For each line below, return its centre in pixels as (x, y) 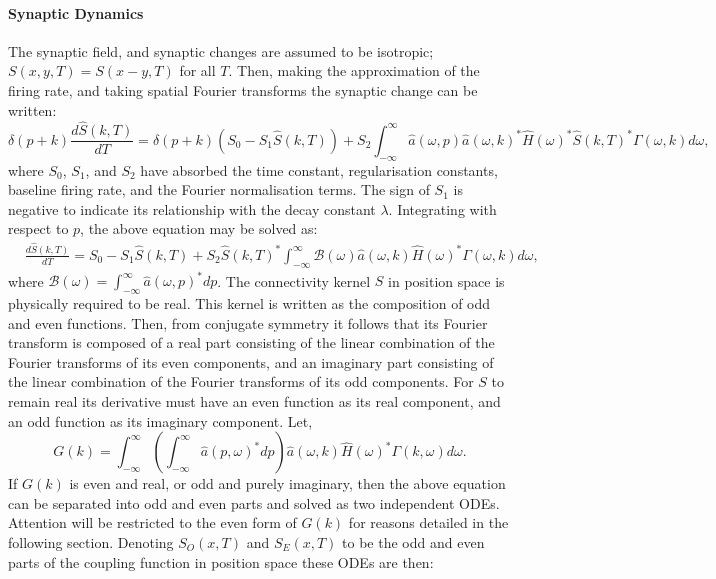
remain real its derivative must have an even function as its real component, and (254, 401)
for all (197, 70)
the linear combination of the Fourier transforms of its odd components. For (241, 381)
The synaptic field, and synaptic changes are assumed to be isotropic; (221, 50)
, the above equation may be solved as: (199, 228)
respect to (38, 228)
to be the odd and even (413, 542)
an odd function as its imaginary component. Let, (160, 420)
